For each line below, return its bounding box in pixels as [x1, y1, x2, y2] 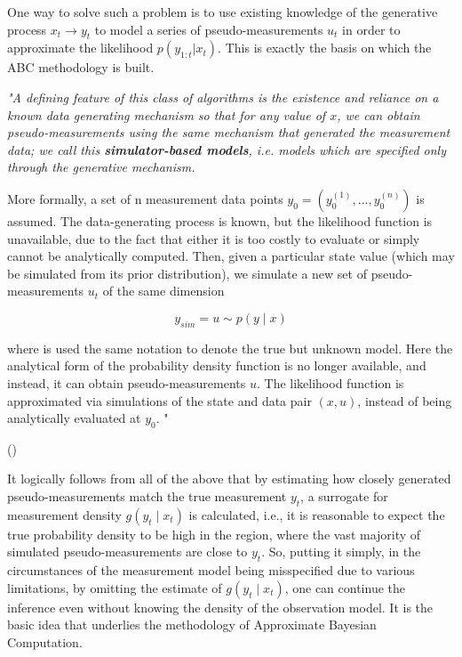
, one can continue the [284, 578, 406, 596]
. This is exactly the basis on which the [218, 38, 432, 57]
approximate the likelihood [7, 38, 154, 57]
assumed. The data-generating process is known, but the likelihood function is [7, 211, 433, 230]
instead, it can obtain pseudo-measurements [7, 373, 246, 392]
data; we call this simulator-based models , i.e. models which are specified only [7, 140, 446, 158]
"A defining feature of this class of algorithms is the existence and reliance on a [7, 87, 439, 106]
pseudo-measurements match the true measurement [7, 487, 287, 506]
